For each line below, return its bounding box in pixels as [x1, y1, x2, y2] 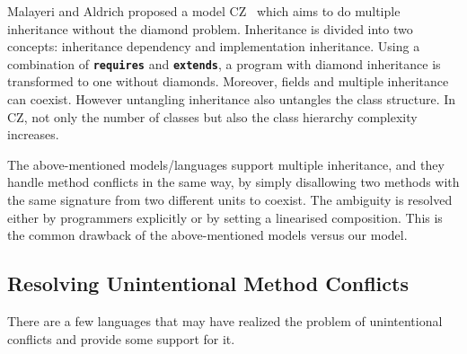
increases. [7, 125, 59, 144]
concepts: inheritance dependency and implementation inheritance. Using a [7, 37, 420, 56]
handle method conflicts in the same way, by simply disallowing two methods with [7, 173, 460, 191]
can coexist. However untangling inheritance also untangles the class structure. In [7, 90, 456, 109]
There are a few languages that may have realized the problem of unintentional [7, 311, 443, 330]
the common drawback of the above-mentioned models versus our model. [7, 226, 408, 244]
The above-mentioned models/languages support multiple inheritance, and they [7, 155, 445, 173]
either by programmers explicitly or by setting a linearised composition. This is [7, 208, 443, 226]
